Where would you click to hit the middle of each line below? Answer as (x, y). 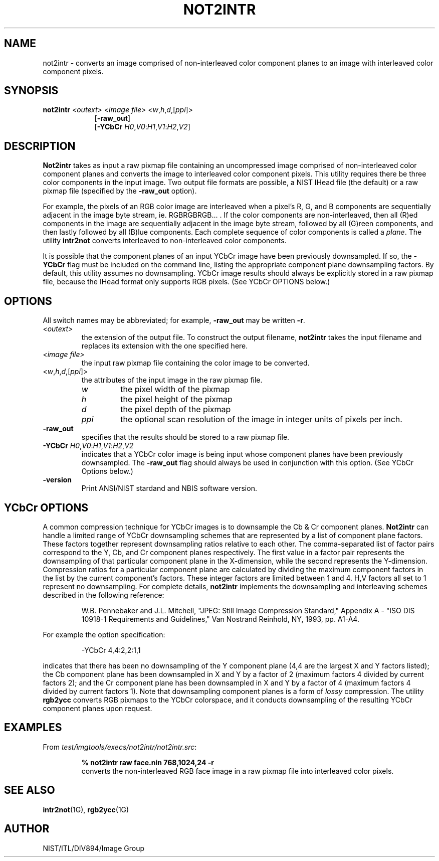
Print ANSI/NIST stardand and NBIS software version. (169, 488)
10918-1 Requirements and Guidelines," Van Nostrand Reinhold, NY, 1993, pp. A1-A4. (220, 619)
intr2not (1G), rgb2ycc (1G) (86, 809)
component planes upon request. (97, 708)
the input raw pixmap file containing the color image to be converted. (195, 363)
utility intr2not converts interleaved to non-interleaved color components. (165, 241)
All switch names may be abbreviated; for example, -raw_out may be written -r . (174, 320)
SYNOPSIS (31, 91)
